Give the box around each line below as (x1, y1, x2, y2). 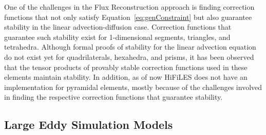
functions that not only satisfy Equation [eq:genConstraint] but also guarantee (4, 11, 252, 22)
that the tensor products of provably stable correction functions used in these (4, 61, 248, 72)
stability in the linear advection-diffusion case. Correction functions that (4, 21, 232, 32)
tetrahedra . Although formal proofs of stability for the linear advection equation (4, 41, 256, 52)
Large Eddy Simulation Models (4, 117, 173, 132)
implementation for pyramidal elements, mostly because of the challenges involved (4, 81, 262, 92)
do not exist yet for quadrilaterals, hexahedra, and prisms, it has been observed (4, 51, 254, 62)
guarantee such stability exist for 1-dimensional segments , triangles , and (4, 31, 231, 42)
